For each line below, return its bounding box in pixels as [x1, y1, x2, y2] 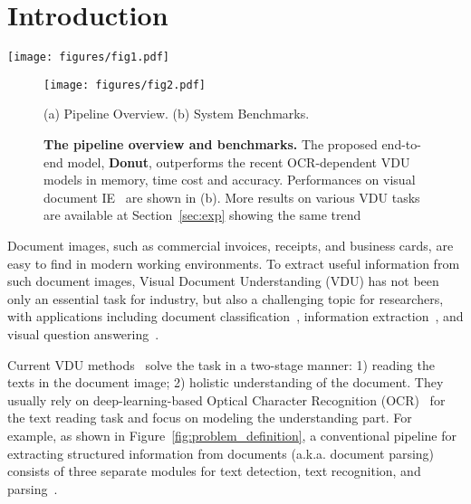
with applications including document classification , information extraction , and [7, 307, 464, 326]
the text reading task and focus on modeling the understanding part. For [7, 408, 412, 427]
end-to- [381, 135, 421, 154]
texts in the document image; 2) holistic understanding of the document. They [7, 373, 444, 392]
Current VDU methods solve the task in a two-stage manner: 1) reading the [7, 355, 435, 374]
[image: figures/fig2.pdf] [43, 78, 206, 91]
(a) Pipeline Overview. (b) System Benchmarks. [43, 104, 310, 123]
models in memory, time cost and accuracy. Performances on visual [43, 170, 416, 189]
